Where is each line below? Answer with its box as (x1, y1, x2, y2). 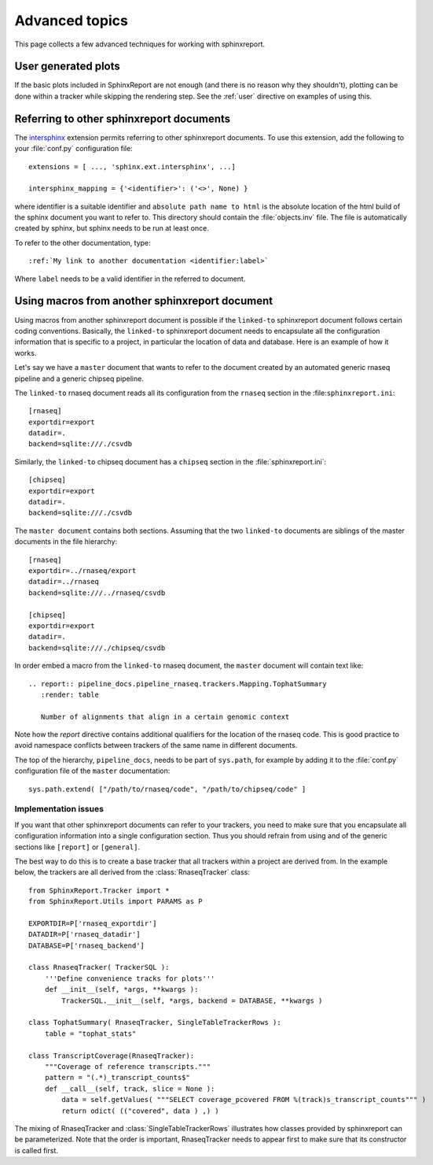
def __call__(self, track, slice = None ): (44, 1084, 215, 1093)
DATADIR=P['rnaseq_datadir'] (28, 930, 141, 939)
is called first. (14, 1145, 59, 1155)
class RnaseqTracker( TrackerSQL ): (28, 963, 170, 972)
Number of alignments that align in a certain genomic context (40, 712, 290, 721)
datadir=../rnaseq (28, 577, 100, 586)
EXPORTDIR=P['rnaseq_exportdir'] (28, 919, 157, 928)
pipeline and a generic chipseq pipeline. (14, 374, 145, 383)
